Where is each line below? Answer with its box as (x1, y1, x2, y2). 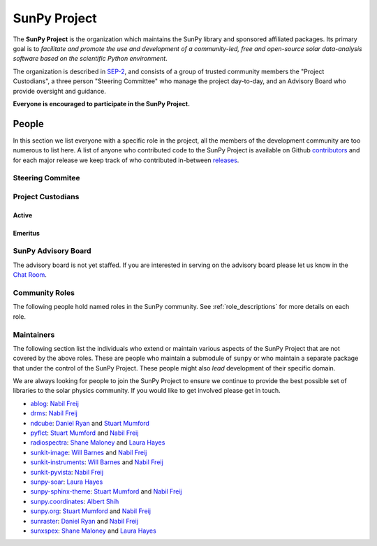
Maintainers (13, 329, 55, 339)
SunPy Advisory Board (13, 246, 91, 256)
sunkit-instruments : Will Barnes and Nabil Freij (30, 458, 163, 466)
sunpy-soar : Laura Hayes (30, 477, 103, 486)
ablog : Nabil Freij (30, 399, 80, 408)
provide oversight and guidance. (13, 87, 106, 95)
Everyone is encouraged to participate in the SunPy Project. (13, 99, 191, 108)
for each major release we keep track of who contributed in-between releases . (13, 156, 239, 164)
